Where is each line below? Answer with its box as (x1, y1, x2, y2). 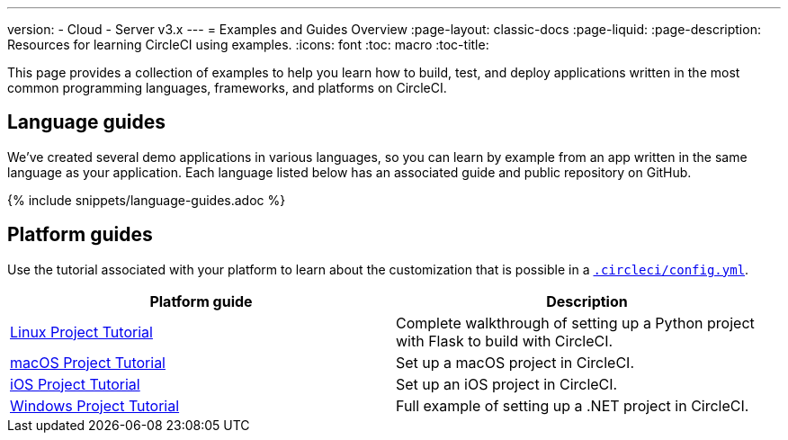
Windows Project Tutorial (10, 396, 180, 415)
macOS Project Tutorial (10, 353, 166, 372)
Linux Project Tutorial (10, 322, 153, 341)
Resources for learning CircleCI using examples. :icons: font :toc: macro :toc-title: (7, 37, 489, 52)
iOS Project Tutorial (10, 374, 140, 393)
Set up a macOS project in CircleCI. (396, 353, 635, 372)
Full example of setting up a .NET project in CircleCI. (396, 396, 749, 415)
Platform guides (7, 223, 153, 247)
